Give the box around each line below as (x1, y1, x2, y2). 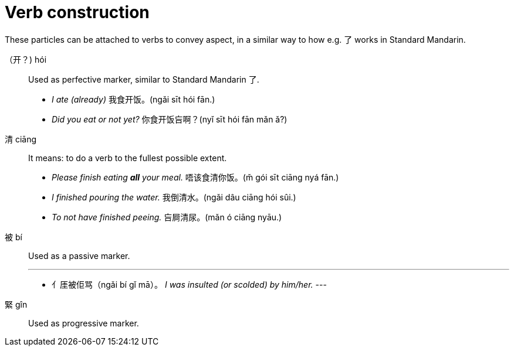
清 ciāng (5, 134, 37, 144)
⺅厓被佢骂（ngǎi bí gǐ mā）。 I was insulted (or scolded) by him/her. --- (52, 279, 327, 289)
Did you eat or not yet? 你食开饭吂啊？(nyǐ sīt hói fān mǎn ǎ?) (52, 114, 288, 124)
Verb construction (5, 2, 150, 22)
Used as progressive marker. (28, 318, 139, 328)
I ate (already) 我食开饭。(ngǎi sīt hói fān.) (52, 94, 215, 104)
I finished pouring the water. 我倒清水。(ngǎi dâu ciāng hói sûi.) (52, 192, 296, 202)
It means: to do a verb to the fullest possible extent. (28, 152, 227, 163)
